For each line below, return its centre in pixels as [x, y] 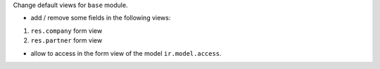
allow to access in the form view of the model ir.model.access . [126, 53]
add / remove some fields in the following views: [101, 18]
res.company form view [66, 31]
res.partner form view [66, 40]
